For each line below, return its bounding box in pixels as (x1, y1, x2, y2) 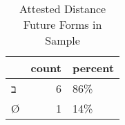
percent (72, 60, 115, 76)
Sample (45, 32, 80, 48)
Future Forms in (23, 16, 102, 32)
